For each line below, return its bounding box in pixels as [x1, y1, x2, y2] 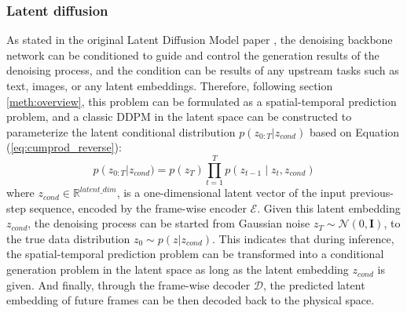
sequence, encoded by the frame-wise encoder [29, 199, 247, 216]
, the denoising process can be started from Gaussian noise [27, 215, 310, 231]
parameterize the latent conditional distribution [6, 123, 236, 140]
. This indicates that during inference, [212, 230, 394, 246]
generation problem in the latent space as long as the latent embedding [6, 261, 349, 278]
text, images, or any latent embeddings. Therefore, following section [6, 78, 333, 93]
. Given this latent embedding [257, 199, 401, 216]
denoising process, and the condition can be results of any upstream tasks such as [6, 62, 399, 78]
